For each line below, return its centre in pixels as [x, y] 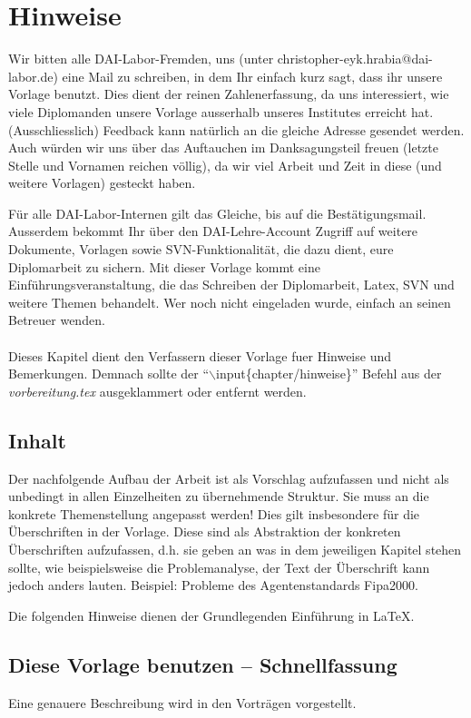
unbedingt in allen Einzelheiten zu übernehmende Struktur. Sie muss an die [219, 496]
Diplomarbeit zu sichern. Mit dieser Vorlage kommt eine [164, 266]
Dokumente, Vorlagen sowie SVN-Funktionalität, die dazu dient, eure [201, 249]
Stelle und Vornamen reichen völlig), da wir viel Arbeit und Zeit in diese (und [225, 165]
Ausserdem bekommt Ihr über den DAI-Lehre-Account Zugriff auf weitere [213, 231]
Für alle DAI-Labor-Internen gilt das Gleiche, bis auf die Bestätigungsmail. [217, 213]
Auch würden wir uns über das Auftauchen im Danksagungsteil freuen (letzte [223, 148]
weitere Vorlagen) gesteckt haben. [102, 183]
